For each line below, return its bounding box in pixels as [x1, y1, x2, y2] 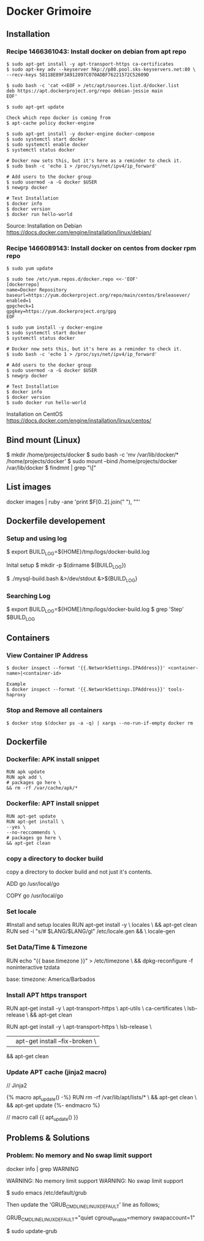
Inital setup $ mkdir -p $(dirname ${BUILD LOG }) [6, 561, 126, 571]
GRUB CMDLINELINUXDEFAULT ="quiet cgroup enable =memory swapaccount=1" [6, 1214, 195, 1223]
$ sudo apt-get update [6, 104, 64, 110]
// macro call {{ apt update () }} [6, 1113, 78, 1122]
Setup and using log [6, 534, 67, 543]
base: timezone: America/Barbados [6, 975, 96, 983]
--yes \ [6, 824, 26, 830]
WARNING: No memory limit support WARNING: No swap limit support [6, 1177, 184, 1185]
